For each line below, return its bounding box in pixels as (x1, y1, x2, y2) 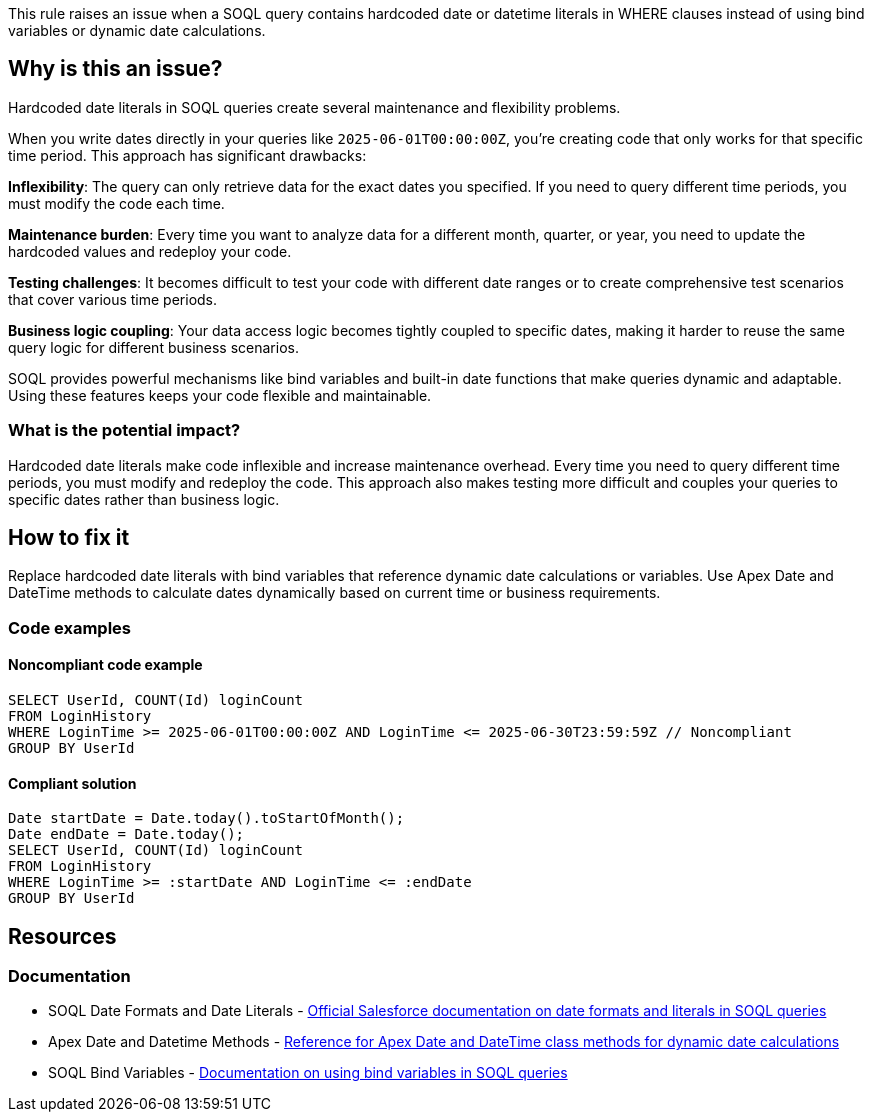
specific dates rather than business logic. (8, 490, 280, 508)
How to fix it (8, 525, 130, 551)
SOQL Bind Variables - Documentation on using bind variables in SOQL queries (48, 1064, 568, 1082)
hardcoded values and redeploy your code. (8, 242, 292, 260)
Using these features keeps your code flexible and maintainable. (8, 386, 432, 404)
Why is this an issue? (8, 56, 223, 82)
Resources (8, 923, 117, 949)
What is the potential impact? (8, 420, 241, 441)
